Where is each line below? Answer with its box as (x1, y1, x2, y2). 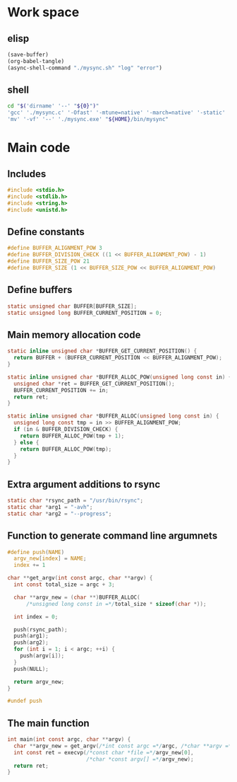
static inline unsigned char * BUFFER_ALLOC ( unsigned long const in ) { (7, 413, 219, 420)
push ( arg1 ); (13, 633, 49, 640)
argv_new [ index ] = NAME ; (13, 555, 87, 563)
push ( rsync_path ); (13, 626, 68, 633)
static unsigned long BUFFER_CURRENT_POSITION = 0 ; (7, 309, 162, 316)
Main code (7, 139, 71, 156)
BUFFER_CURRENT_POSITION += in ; (13, 386, 109, 393)
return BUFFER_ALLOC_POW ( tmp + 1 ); (20, 432, 125, 439)
